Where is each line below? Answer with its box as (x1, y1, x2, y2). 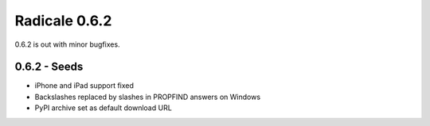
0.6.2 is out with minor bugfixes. (14, 40, 120, 49)
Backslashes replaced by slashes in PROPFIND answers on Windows (34, 92, 261, 101)
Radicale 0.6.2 (14, 12, 112, 29)
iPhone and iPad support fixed (34, 81, 135, 90)
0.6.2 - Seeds (14, 60, 84, 74)
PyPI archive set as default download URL (34, 103, 173, 113)
